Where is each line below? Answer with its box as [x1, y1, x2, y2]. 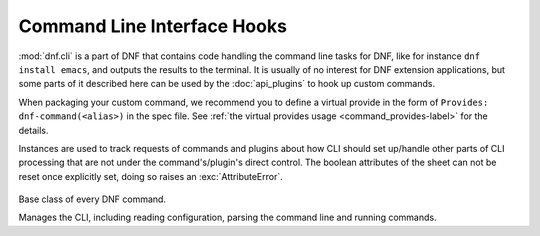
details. [18, 124, 49, 136]
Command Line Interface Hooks [18, 15, 287, 37]
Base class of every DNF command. [18, 193, 167, 205]
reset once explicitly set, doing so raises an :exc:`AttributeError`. [18, 170, 284, 182]
